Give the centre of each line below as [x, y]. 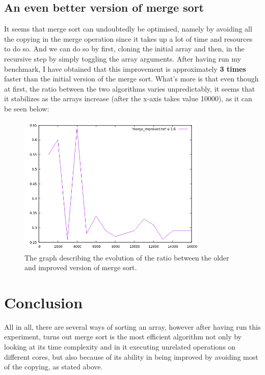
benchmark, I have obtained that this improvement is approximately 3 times [125, 68]
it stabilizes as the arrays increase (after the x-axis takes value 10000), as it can [128, 98]
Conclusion [44, 302]
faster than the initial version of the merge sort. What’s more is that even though [131, 79]
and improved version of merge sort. [81, 267]
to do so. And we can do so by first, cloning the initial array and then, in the [124, 49]
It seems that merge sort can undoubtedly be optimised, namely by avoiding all [128, 29]
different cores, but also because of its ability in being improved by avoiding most [131, 356]
